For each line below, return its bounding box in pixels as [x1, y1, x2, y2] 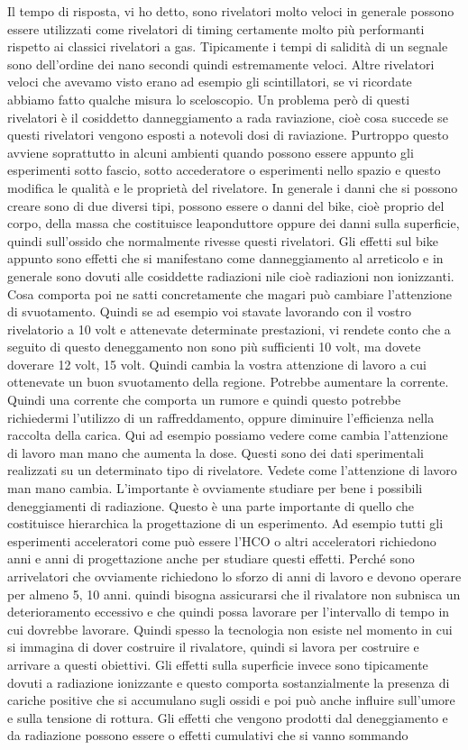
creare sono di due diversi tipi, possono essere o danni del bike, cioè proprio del [7, 196, 445, 215]
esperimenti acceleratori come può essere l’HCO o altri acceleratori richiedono [7, 531, 436, 550]
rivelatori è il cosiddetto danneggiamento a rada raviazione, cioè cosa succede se [7, 107, 448, 126]
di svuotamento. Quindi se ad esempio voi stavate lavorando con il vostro [7, 302, 412, 321]
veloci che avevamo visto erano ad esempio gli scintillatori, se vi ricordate [7, 72, 412, 91]
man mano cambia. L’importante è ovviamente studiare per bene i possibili [7, 479, 423, 498]
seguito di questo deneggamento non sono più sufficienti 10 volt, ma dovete [7, 337, 421, 356]
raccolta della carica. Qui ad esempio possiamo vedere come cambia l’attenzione [7, 425, 448, 444]
